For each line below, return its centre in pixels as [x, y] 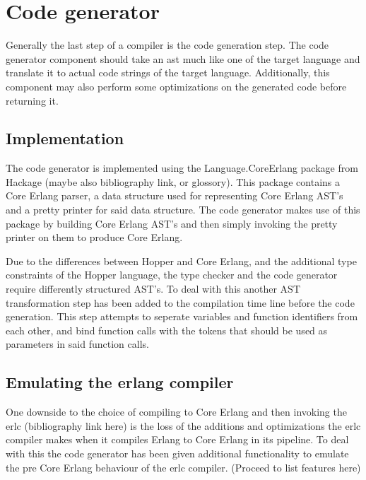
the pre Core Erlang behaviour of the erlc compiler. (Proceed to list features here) [183, 467]
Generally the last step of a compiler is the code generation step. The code [167, 45]
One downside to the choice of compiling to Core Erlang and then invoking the [176, 412]
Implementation [65, 138]
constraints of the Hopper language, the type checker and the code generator [172, 275]
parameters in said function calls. [77, 344]
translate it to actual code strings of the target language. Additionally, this [168, 72]
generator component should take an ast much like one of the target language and [183, 58]
